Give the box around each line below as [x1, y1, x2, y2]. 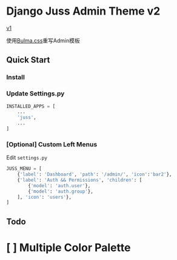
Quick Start [6, 55, 50, 65]
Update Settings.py [6, 89, 65, 98]
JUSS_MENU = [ [6, 166, 42, 172]
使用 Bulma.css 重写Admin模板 [6, 36, 80, 44]
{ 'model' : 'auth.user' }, [28, 182, 91, 189]
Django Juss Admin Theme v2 [6, 4, 161, 18]
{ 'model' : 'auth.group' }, [28, 188, 94, 194]
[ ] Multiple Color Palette [6, 241, 131, 255]
